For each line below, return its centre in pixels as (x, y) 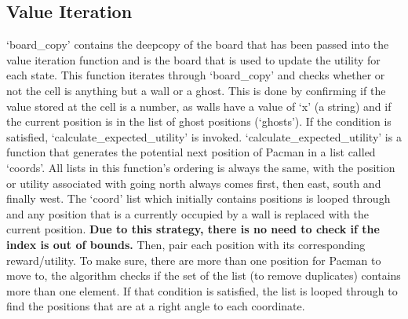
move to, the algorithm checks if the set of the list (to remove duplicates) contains (204, 275)
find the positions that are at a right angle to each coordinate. (156, 306)
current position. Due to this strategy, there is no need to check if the (193, 229)
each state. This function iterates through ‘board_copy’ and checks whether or (196, 75)
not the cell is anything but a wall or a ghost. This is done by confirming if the (196, 90)
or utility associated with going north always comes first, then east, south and (194, 183)
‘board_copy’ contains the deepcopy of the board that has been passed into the (198, 44)
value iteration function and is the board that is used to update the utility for (193, 59)
